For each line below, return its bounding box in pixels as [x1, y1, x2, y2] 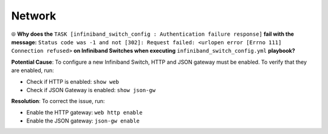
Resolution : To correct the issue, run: [11, 98, 105, 105]
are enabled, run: [11, 67, 54, 74]
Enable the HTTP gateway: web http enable [26, 109, 143, 116]
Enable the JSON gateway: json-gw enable [26, 117, 140, 124]
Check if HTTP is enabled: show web [26, 78, 120, 85]
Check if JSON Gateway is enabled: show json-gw [26, 86, 156, 93]
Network [11, 9, 56, 22]
